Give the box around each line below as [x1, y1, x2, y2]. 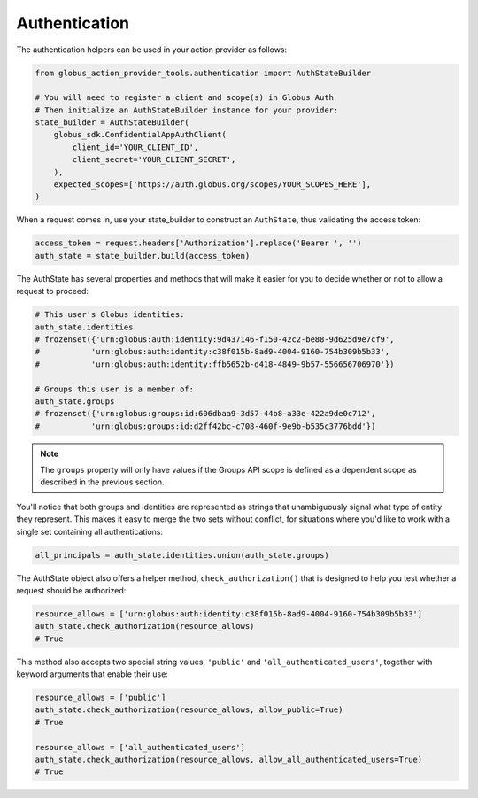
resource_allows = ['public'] [35, 693, 166, 703]
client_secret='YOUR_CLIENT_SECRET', [72, 155, 236, 165]
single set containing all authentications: [16, 526, 164, 537]
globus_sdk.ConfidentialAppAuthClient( [53, 129, 227, 140]
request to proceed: [16, 286, 89, 297]
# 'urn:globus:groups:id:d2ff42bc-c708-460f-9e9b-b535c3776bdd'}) [35, 421, 376, 431]
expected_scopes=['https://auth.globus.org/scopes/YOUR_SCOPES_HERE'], [53, 180, 372, 190]
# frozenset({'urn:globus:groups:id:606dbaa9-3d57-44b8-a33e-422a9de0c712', [35, 408, 376, 419]
